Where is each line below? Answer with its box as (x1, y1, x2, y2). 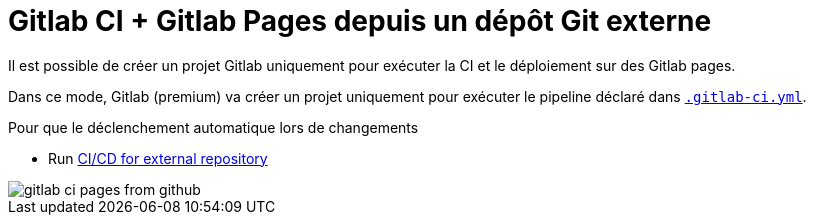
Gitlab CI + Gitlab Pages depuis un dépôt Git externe (8, 4, 712, 38)
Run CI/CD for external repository (48, 149, 268, 167)
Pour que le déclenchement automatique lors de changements (8, 118, 419, 136)
